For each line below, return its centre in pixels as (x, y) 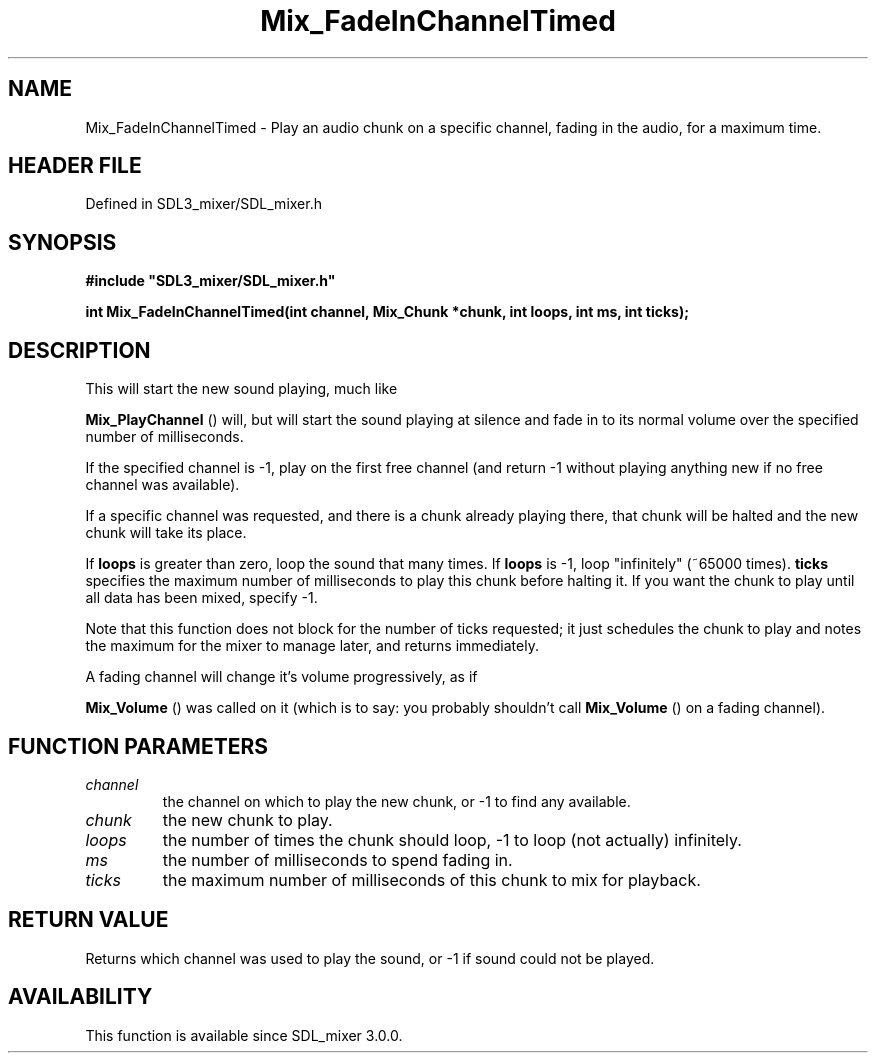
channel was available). (162, 485)
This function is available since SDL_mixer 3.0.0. (244, 1035)
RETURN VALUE (88, 920)
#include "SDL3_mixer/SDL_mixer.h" (210, 281)
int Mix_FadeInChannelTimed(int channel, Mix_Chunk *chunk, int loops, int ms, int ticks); (387, 312)
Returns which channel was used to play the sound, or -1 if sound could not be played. (370, 958)
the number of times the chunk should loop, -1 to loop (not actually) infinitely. (452, 839)
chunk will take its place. (166, 533)
